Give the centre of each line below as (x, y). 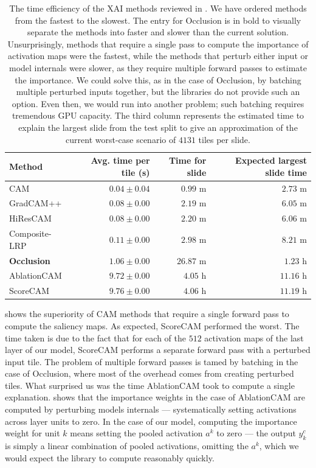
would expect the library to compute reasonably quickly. (110, 457)
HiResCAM (30, 218)
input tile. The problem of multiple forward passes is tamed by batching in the (152, 361)
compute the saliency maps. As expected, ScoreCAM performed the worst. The (152, 325)
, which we (279, 446)
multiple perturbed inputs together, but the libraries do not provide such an (158, 92)
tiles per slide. (224, 139)
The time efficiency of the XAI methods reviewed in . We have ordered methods (158, 8)
